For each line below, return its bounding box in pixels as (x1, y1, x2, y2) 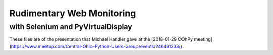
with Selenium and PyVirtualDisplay (9, 22, 132, 31)
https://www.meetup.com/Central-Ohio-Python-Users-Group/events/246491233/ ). (11, 43, 184, 49)
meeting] (194, 36, 213, 42)
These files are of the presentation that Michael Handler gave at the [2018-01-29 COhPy (9, 36, 193, 42)
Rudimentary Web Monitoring (9, 8, 136, 19)
